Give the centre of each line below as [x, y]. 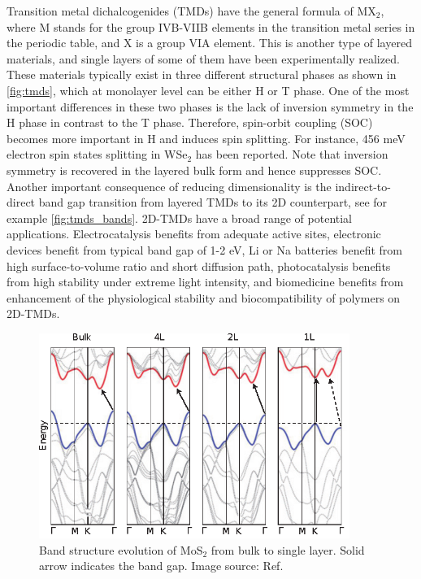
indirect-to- [363, 186]
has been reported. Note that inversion [292, 154]
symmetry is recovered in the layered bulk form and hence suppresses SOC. [194, 170]
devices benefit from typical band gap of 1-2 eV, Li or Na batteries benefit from [205, 249]
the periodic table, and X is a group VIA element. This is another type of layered [209, 43]
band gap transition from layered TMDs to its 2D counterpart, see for [213, 202]
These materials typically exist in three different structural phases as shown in [202, 74]
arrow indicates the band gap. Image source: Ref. [161, 566]
